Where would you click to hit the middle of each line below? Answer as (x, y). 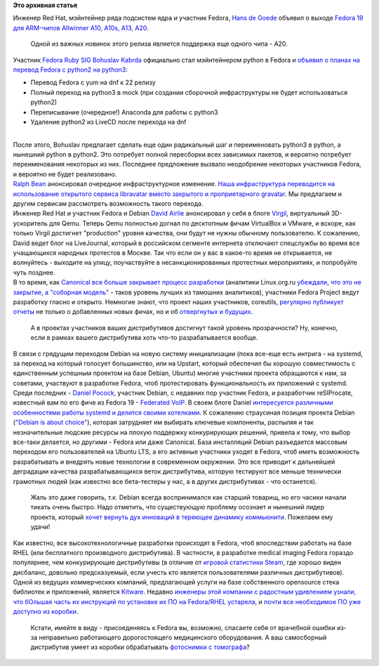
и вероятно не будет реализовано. (65, 174)
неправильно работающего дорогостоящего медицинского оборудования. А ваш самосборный (183, 638)
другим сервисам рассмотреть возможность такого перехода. (108, 204)
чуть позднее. (34, 272)
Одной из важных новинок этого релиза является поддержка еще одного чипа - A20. (159, 44)
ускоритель (31, 223)
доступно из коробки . (46, 612)
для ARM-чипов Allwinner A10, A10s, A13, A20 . (81, 27)
